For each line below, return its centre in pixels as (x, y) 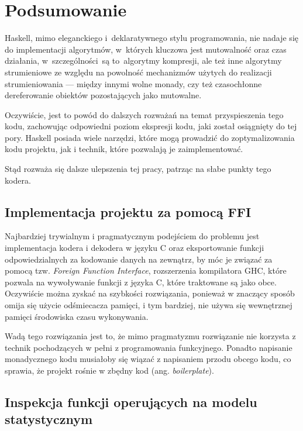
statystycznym (49, 419)
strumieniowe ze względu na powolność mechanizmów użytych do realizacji (138, 72)
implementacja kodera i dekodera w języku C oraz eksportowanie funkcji (135, 248)
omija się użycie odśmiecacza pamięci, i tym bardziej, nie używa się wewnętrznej (149, 305)
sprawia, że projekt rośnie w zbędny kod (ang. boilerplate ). (109, 370)
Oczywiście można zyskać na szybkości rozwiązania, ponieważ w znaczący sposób (150, 293)
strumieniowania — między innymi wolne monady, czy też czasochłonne (133, 83)
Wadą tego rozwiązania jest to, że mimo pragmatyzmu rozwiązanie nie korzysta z (150, 336)
